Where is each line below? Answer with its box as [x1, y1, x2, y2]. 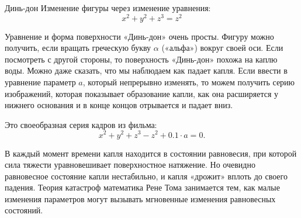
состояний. [5, 204, 43, 216]
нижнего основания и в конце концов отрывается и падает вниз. [5, 99, 233, 111]
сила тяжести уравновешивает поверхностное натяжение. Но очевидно [5, 158, 255, 171]
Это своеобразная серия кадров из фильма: [5, 118, 157, 130]
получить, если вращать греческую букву [5, 41, 151, 54]
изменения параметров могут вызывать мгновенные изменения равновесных [5, 192, 276, 205]
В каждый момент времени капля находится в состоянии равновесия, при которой [5, 147, 297, 159]
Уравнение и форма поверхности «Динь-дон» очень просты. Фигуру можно [5, 30, 274, 42]
